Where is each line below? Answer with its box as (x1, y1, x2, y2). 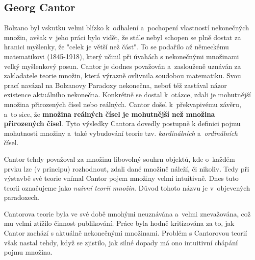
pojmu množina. (4, 247, 52, 257)
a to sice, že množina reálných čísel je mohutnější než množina (4, 108, 215, 119)
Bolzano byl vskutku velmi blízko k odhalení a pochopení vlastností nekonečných (4, 22, 249, 33)
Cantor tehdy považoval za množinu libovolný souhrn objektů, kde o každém (4, 153, 235, 164)
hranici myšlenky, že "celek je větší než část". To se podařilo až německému (4, 42, 229, 52)
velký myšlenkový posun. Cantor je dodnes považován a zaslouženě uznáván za (4, 61, 241, 71)
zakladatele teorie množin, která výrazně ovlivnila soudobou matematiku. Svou (4, 70, 241, 81)
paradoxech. (4, 192, 40, 202)
